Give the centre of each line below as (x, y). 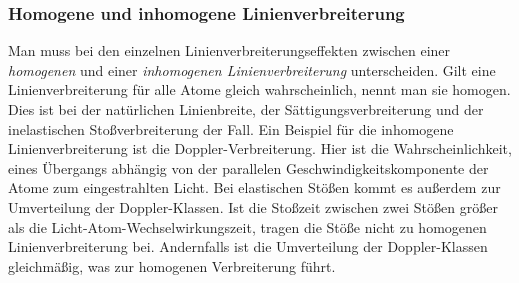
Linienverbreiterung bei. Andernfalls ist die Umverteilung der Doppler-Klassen (248, 246)
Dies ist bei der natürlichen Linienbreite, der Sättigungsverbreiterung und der (246, 109)
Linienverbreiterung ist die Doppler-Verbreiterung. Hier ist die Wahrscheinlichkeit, (260, 148)
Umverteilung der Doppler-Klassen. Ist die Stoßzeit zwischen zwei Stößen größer (253, 206)
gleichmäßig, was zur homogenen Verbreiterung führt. (172, 265)
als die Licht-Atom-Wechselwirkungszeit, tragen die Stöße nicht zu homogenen (247, 226)
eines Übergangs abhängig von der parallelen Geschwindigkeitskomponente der (248, 167)
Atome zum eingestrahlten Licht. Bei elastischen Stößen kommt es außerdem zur (254, 187)
